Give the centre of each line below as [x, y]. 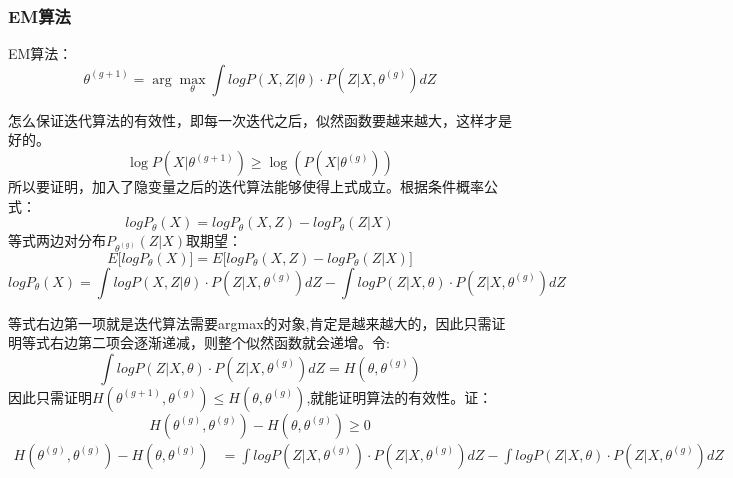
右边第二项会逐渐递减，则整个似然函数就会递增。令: [219, 342]
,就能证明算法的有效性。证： [399, 396]
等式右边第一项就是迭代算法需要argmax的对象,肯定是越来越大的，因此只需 [250, 322]
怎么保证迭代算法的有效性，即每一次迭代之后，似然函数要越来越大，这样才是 [260, 119]
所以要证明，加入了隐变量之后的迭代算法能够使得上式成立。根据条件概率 [246, 186]
